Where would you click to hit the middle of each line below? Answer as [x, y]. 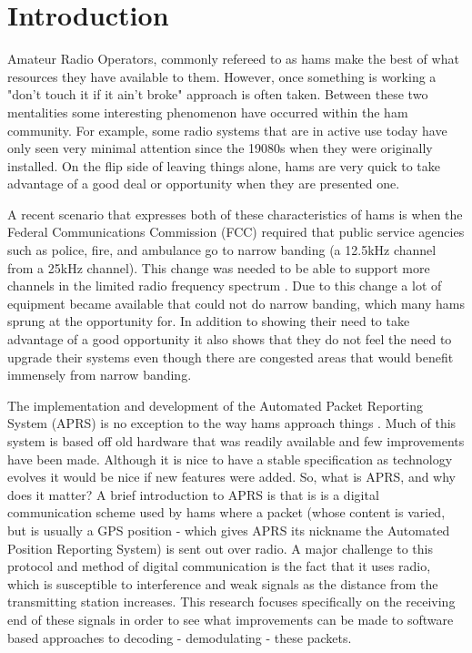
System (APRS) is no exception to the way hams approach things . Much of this [232, 423]
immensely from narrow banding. [100, 375]
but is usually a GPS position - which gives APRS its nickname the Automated [229, 530]
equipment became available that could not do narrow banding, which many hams [236, 303]
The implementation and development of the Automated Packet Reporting [215, 405]
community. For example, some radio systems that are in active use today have [227, 130]
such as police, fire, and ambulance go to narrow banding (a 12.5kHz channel [222, 250]
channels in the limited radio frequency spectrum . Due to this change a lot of [225, 286]
